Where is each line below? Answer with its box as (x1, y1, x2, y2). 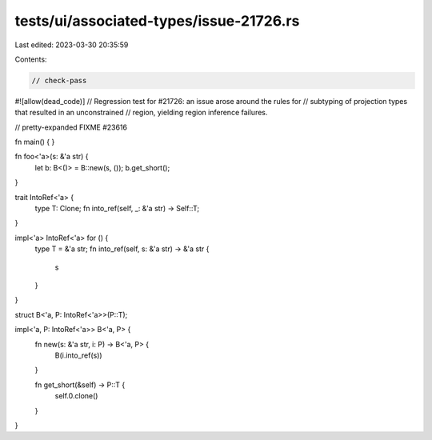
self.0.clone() (54, 391, 98, 401)
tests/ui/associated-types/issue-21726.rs (14, 12, 300, 30)
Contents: (14, 54, 47, 64)
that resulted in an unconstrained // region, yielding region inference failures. (14, 108, 268, 118)
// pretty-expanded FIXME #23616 (14, 122, 128, 132)
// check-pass (31, 76, 87, 85)
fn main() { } (14, 137, 55, 147)
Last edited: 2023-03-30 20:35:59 (14, 40, 129, 50)
